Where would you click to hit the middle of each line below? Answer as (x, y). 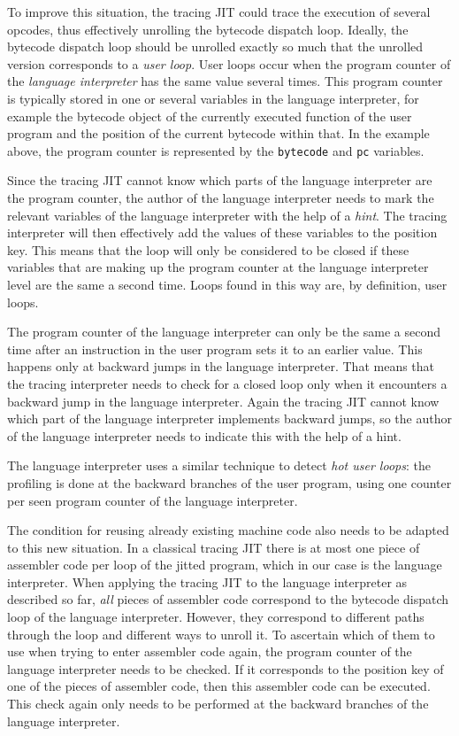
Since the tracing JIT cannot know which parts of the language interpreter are (220, 180)
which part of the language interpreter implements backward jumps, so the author (229, 418)
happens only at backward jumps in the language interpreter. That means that (221, 366)
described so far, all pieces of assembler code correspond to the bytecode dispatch (228, 599)
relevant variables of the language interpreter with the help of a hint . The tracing (227, 215)
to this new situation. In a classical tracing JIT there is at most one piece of (214, 547)
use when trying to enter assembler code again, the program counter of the (210, 651)
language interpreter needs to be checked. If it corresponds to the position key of (226, 668)
